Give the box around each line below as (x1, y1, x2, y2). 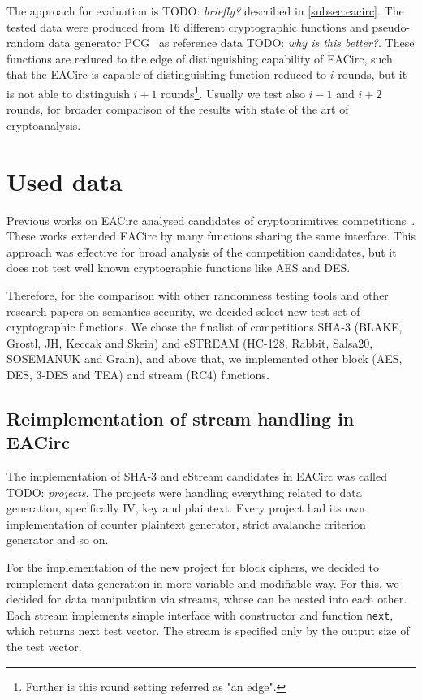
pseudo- (372, 18, 411, 35)
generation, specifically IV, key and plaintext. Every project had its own (6, 499, 365, 516)
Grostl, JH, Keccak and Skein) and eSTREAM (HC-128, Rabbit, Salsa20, (6, 334, 373, 351)
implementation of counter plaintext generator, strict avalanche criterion (6, 515, 366, 532)
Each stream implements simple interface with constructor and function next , (6, 606, 394, 623)
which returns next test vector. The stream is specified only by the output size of (6, 622, 410, 639)
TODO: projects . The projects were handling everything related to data (6, 483, 362, 500)
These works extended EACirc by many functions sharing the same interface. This (6, 227, 416, 244)
